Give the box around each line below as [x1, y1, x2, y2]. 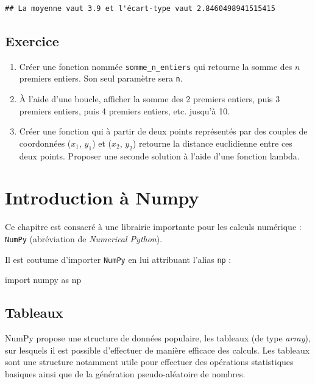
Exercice [5, 31, 59, 50]
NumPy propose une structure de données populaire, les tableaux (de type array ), [5, 332, 311, 344]
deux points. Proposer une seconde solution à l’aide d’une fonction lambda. [19, 149, 300, 162]
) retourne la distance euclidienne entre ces [132, 136, 292, 149]
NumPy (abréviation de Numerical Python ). [5, 232, 163, 245]
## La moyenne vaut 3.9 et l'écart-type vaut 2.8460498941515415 [5, 4, 275, 13]
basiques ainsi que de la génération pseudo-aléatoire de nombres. [5, 367, 246, 380]
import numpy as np [5, 273, 82, 286]
